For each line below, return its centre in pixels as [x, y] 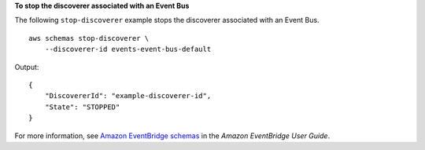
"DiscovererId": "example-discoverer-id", [128, 96]
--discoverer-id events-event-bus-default [128, 49]
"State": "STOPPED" [82, 107]
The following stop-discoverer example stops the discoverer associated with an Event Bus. [167, 20]
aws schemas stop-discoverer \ [89, 38]
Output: [27, 67]
